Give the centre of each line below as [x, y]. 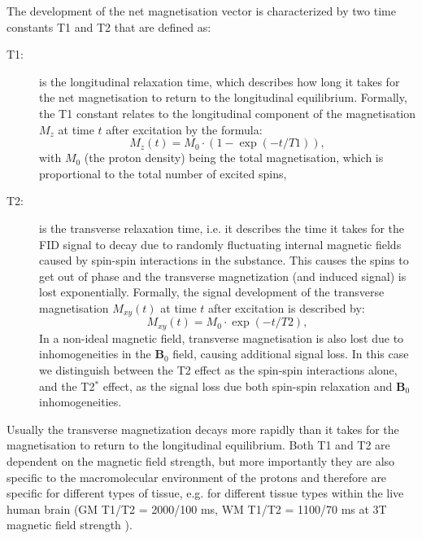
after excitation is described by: [287, 307]
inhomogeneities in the [95, 354]
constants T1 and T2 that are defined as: [109, 26]
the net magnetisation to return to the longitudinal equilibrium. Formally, [223, 97]
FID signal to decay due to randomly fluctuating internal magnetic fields [220, 244]
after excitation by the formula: [184, 129]
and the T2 [67, 386]
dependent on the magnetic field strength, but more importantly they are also [201, 460]
